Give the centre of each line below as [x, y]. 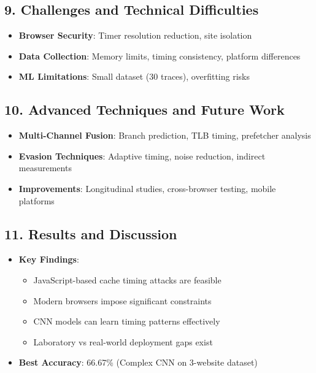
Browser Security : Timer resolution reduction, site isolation [135, 35]
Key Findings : [49, 259]
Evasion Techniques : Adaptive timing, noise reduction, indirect [142, 156]
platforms [37, 200]
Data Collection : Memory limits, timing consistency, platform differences [160, 56]
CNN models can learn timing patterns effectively [127, 321]
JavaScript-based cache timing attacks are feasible [127, 279]
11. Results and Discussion [91, 233]
